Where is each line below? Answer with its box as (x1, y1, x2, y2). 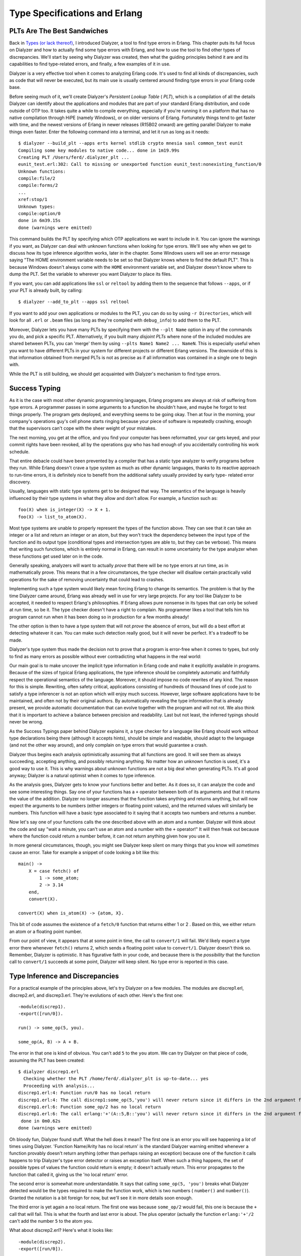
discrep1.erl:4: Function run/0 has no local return (18, 1090, 150, 1096)
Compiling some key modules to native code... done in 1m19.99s (18, 147, 180, 153)
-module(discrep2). (18, 1239, 66, 1244)
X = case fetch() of (28, 868, 79, 874)
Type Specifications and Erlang (9, 8, 142, 19)
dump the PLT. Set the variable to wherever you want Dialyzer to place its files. (9, 271, 172, 277)
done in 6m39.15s (18, 218, 61, 224)
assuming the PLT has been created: (9, 1057, 85, 1063)
